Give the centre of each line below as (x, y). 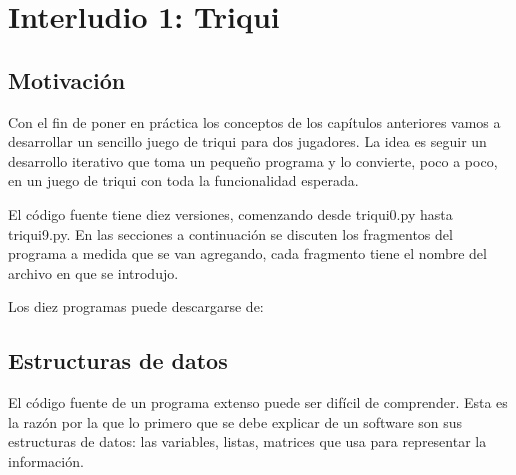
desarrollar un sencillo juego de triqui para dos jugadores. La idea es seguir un (247, 141)
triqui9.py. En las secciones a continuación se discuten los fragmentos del (230, 233)
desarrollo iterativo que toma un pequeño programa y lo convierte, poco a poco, (253, 160)
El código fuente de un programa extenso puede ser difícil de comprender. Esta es (258, 402)
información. (46, 460)
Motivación (67, 79)
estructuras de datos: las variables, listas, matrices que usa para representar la (247, 441)
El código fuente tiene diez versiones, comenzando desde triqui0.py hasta (230, 213)
